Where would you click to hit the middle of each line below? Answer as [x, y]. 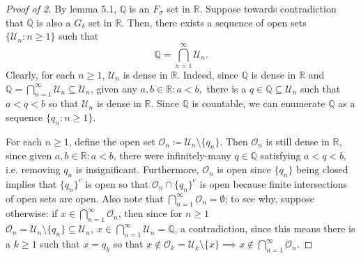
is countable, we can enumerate [259, 103]
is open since [244, 169]
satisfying [281, 155]
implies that [31, 183]
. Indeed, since [208, 74]
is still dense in [298, 141]
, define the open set [112, 141]
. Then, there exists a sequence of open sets [214, 22]
